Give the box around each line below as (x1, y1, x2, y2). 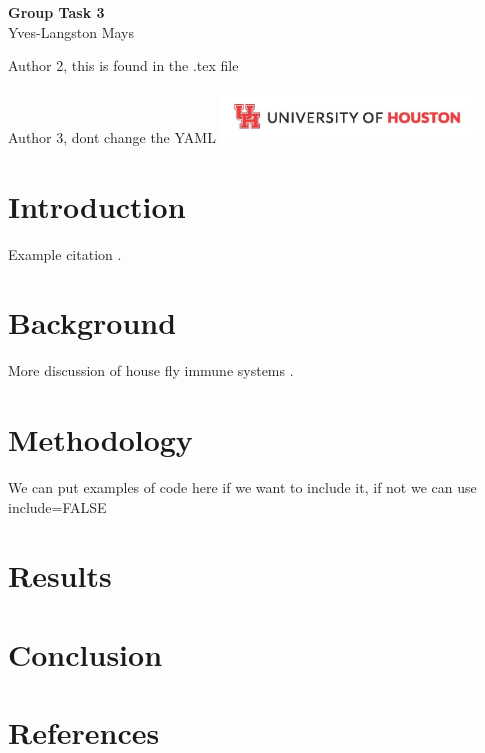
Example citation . (8, 243, 122, 264)
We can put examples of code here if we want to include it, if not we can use (8, 476, 477, 497)
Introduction (8, 185, 186, 226)
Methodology (8, 419, 193, 459)
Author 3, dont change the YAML (8, 126, 216, 147)
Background (8, 302, 177, 343)
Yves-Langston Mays (8, 21, 135, 42)
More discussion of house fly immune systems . (8, 360, 294, 381)
